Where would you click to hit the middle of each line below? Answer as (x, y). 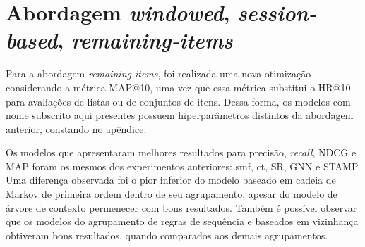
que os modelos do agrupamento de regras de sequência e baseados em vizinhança (182, 221)
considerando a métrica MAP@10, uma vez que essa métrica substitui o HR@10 (178, 87)
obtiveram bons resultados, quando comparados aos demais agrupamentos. (167, 235)
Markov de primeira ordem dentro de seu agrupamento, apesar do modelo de (172, 194)
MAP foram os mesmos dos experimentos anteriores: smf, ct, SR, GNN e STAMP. (183, 166)
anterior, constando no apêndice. (76, 128)
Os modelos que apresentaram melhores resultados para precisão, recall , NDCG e (181, 152)
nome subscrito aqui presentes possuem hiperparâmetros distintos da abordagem (180, 115)
